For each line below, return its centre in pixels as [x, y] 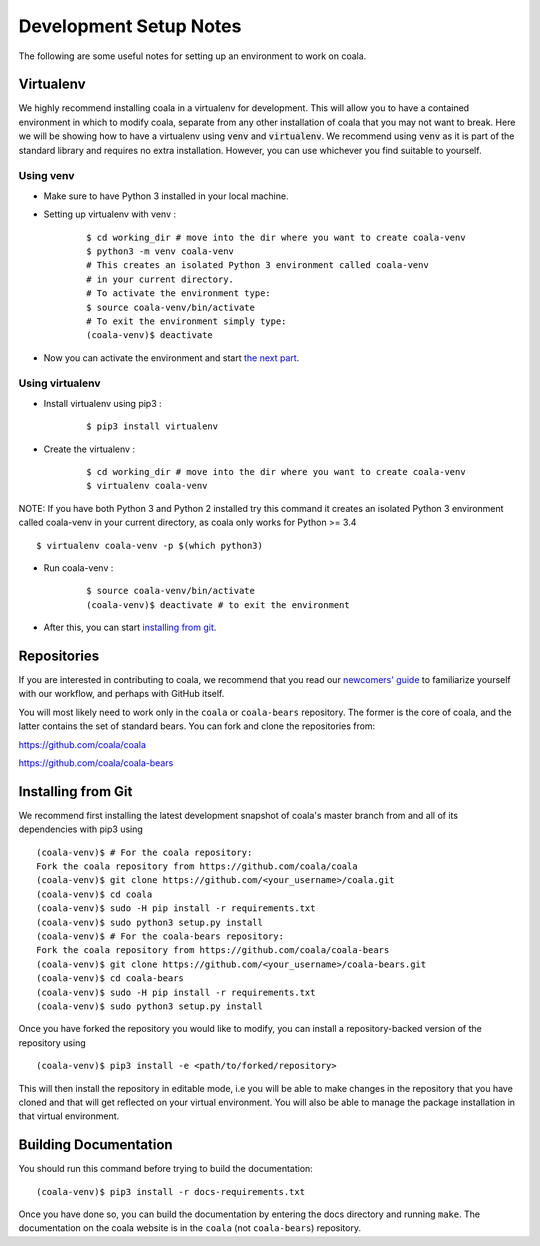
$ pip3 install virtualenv [152, 426]
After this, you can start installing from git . [130, 627]
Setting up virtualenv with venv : [110, 214]
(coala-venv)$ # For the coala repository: [144, 852]
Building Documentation [96, 1145]
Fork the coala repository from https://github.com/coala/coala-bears [213, 950]
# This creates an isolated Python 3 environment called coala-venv [257, 265]
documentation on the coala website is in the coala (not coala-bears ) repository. [190, 1228]
